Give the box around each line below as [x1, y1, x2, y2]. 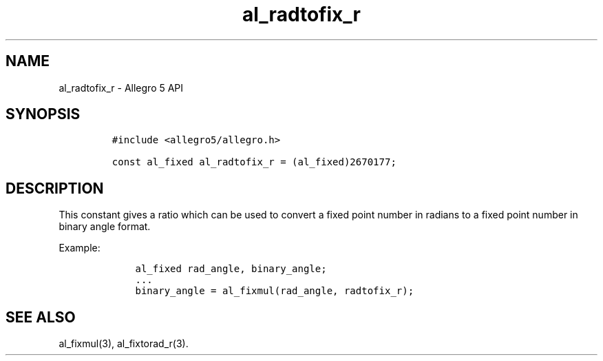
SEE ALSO [6, 308, 76, 326]
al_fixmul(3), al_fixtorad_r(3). [59, 338, 189, 350]
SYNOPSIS [6, 105, 81, 123]
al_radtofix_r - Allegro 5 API [59, 81, 184, 94]
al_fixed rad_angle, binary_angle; [135, 263, 327, 275]
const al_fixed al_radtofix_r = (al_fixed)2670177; [112, 156, 396, 168]
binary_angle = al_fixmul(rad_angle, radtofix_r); [135, 285, 414, 297]
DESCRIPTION [6, 179, 104, 197]
